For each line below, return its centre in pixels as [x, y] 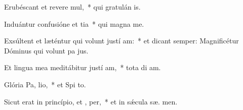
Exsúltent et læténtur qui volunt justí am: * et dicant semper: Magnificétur [121, 41]
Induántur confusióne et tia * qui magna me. [74, 23]
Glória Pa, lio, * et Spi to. [45, 84]
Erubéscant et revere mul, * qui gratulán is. [72, 7]
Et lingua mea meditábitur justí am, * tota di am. [83, 67]
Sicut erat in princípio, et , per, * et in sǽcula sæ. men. [91, 101]
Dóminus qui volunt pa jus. [46, 50]
